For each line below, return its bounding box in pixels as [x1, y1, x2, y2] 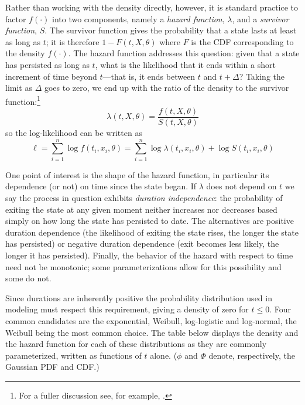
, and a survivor [232, 12, 289, 25]
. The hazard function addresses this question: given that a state [68, 47, 300, 59]
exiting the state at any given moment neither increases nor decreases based [5, 203, 277, 215]
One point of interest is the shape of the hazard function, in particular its [5, 168, 269, 181]
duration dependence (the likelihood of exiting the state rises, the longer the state [5, 226, 299, 238]
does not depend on [206, 180, 277, 192]
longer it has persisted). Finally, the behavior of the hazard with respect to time [5, 249, 293, 261]
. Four [269, 303, 292, 315]
